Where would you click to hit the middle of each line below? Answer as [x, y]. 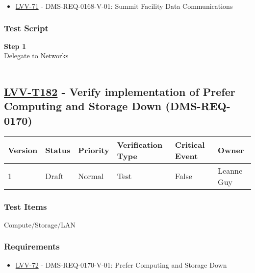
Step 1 [15, 46]
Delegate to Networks [36, 56]
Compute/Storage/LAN [40, 224]
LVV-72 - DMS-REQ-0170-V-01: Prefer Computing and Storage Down [121, 264]
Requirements [32, 246]
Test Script [26, 28]
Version [23, 150]
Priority [94, 150]
